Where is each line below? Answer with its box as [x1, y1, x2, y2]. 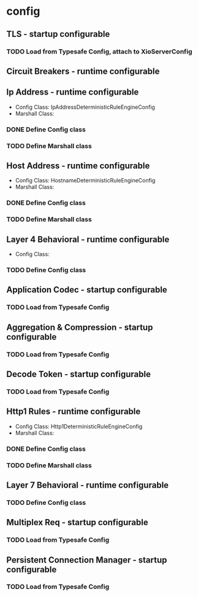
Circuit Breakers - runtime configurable [6, 66, 160, 76]
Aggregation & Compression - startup [6, 322, 153, 332]
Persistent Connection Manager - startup [6, 555, 167, 565]
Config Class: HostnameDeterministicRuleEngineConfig [15, 177, 156, 184]
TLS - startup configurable [6, 29, 110, 39]
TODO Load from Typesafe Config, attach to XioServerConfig [6, 47, 192, 56]
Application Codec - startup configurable [6, 284, 167, 295]
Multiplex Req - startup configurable [6, 517, 148, 528]
